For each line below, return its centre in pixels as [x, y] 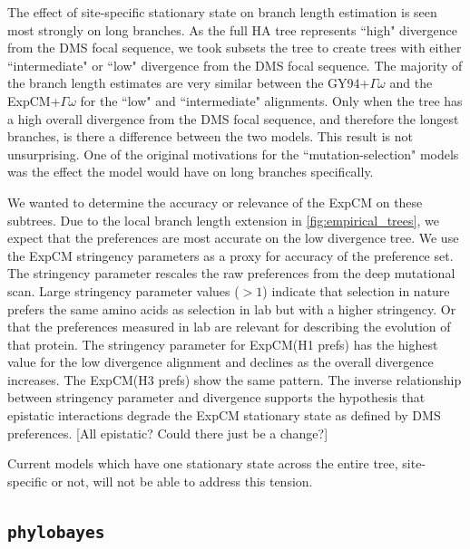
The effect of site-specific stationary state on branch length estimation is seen [222, 12]
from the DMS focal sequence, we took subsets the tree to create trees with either [235, 48]
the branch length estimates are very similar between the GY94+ [189, 83]
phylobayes [56, 532]
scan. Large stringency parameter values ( [123, 290]
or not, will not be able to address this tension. [182, 481]
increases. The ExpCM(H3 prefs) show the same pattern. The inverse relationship [235, 379]
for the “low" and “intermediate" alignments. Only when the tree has [271, 100]
